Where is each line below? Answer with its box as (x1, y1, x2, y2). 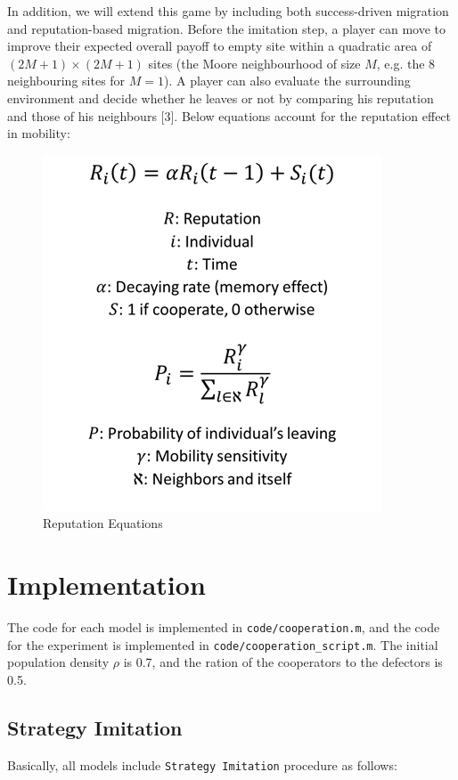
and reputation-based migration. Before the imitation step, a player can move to (7, 19, 446, 37)
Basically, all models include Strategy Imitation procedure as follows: (7, 755, 397, 774)
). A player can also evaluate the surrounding (164, 71, 411, 90)
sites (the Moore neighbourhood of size (148, 53, 361, 72)
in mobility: (7, 124, 70, 142)
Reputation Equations (43, 514, 163, 532)
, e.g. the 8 (376, 53, 436, 72)
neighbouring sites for (7, 71, 126, 90)
